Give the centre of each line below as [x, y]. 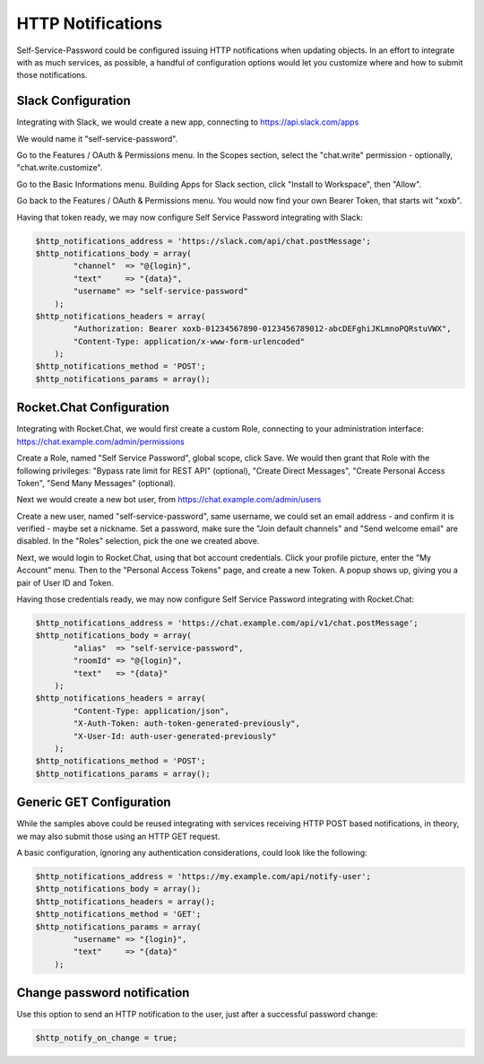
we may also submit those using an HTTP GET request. [118, 836]
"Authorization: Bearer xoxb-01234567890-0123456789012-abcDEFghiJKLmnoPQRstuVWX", [262, 329]
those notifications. [52, 75]
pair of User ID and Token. [65, 582]
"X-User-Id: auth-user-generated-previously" [175, 736]
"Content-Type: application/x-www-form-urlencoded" [189, 341]
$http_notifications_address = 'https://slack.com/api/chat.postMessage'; [203, 241]
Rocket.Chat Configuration [93, 408]
